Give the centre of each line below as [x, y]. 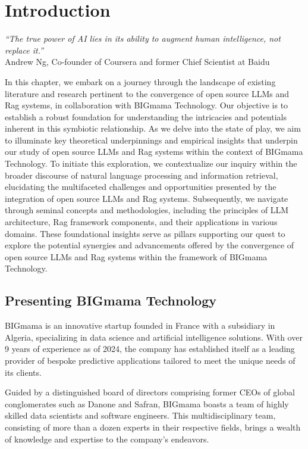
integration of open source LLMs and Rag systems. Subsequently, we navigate [147, 198]
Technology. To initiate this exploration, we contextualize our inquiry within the [151, 163]
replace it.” [24, 50]
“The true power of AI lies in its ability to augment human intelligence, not [143, 38]
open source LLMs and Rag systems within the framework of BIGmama [136, 256]
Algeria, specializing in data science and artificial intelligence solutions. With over [154, 337]
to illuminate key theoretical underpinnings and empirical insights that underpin [151, 140]
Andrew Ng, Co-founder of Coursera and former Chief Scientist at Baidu [137, 62]
